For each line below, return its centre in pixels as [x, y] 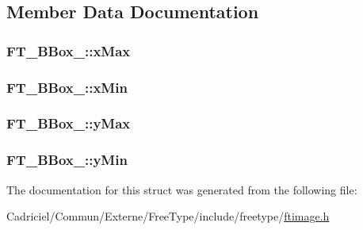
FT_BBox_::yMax [69, 123]
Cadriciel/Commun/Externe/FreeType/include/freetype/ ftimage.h [168, 216]
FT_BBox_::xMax [69, 50]
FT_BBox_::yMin [67, 160]
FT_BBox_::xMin [67, 87]
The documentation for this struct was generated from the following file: [182, 189]
